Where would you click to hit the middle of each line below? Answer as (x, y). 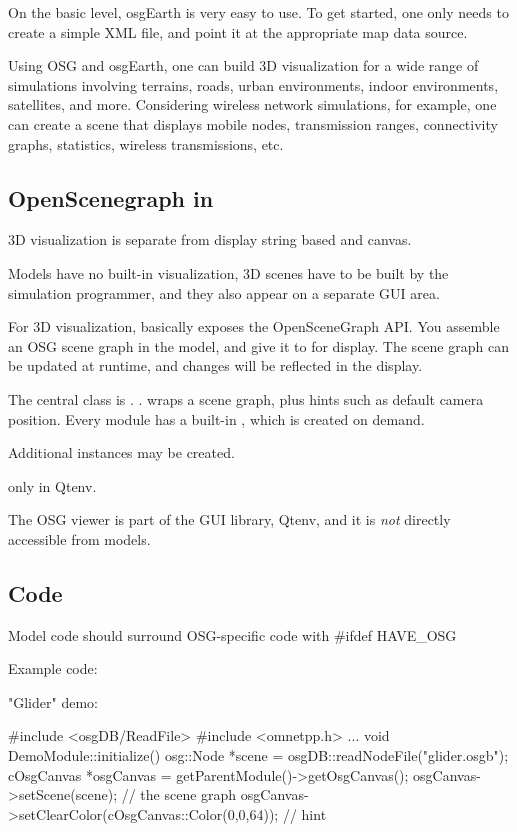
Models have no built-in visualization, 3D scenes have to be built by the (228, 272)
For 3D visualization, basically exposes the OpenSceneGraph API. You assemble (254, 326)
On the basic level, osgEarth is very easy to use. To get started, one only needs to (258, 12)
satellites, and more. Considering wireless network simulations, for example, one (252, 104)
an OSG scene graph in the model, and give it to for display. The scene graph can (258, 345)
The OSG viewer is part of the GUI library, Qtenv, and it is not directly (229, 519)
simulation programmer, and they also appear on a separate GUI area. (224, 292)
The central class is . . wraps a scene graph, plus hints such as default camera (246, 398)
